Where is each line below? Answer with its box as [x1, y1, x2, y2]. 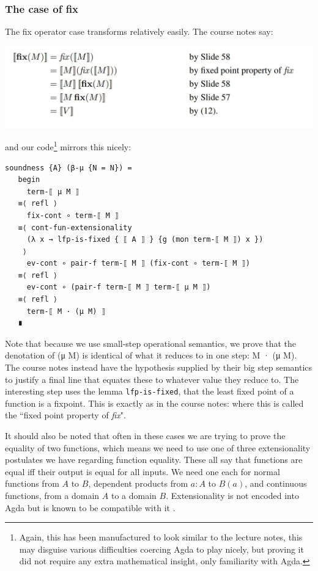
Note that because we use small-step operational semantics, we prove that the [5, 336, 297, 349]
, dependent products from [88, 477, 188, 490]
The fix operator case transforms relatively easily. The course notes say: [5, 25, 273, 38]
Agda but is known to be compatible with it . [5, 501, 176, 514]
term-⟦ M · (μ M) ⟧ [26, 307, 106, 316]
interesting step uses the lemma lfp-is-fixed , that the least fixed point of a [5, 385, 294, 398]
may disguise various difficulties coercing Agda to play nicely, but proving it [19, 542, 304, 555]
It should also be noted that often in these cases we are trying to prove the [5, 429, 286, 442]
